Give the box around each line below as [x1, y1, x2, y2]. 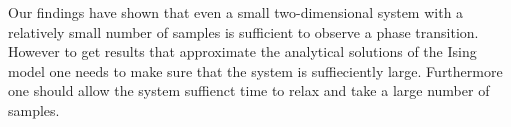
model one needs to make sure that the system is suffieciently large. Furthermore [8, 60, 503, 81]
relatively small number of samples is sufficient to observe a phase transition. [8, 21, 479, 42]
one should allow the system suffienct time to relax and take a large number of [8, 80, 490, 101]
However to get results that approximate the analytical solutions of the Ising [8, 41, 477, 62]
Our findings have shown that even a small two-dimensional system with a [8, 2, 464, 22]
